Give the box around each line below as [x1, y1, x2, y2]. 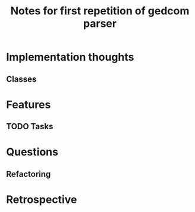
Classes [6, 74, 37, 84]
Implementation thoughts [6, 51, 134, 64]
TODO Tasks [6, 121, 54, 132]
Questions [6, 145, 58, 159]
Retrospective [6, 192, 77, 206]
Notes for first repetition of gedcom [10, 4, 190, 18]
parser [83, 17, 117, 30]
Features [6, 98, 51, 111]
